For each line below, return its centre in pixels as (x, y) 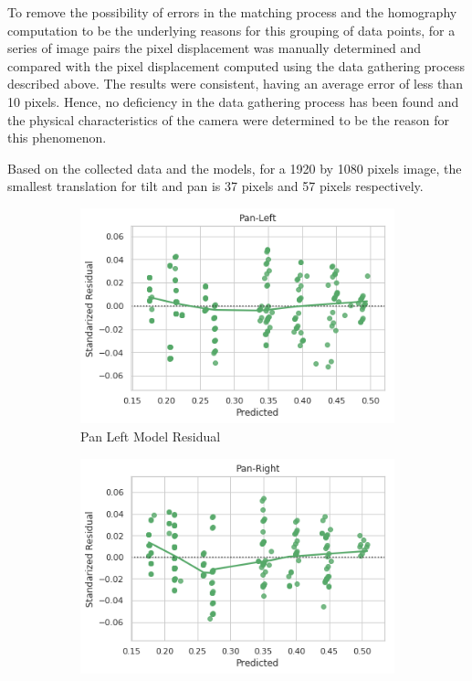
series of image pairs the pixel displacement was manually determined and (215, 48)
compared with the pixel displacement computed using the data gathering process (236, 65)
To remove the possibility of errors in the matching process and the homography (232, 12)
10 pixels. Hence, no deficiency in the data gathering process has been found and (233, 101)
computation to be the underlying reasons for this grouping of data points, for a (231, 30)
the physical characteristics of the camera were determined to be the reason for (228, 119)
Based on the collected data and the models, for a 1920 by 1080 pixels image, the (235, 168)
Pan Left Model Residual (151, 436)
